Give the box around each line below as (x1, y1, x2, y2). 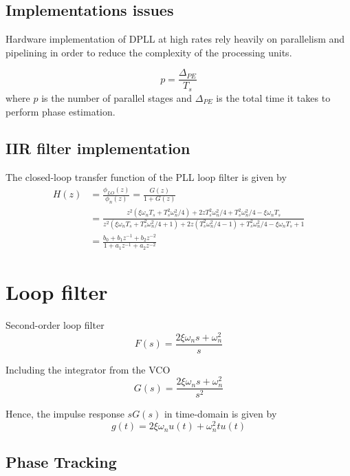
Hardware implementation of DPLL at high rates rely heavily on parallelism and (6, 32, 345, 46)
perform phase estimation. (6, 104, 116, 118)
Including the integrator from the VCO (6, 362, 171, 376)
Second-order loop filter (6, 317, 105, 332)
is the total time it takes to (216, 90, 331, 105)
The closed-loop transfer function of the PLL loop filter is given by (6, 170, 287, 184)
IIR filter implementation (6, 138, 190, 159)
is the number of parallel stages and (41, 90, 193, 105)
